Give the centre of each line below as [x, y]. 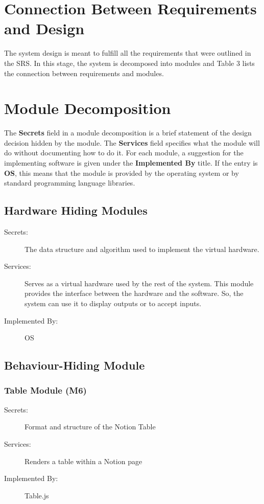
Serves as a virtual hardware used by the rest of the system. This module [139, 283]
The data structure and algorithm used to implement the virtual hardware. [142, 249]
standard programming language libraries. [70, 183]
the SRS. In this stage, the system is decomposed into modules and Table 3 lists [129, 63]
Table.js [37, 495]
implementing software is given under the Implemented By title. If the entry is [131, 163]
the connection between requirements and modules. [84, 73]
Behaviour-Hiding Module [75, 365]
